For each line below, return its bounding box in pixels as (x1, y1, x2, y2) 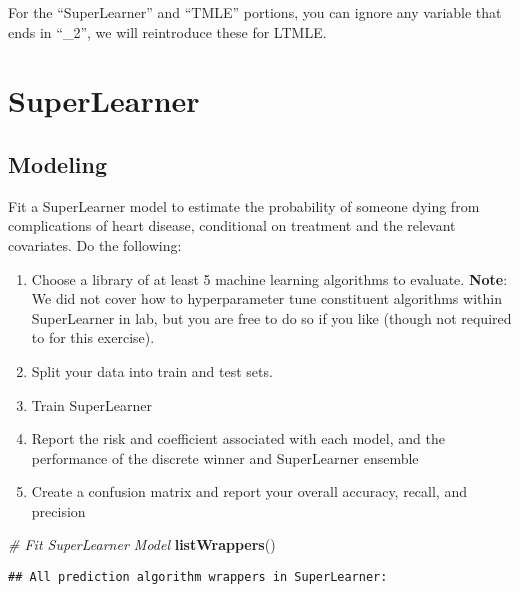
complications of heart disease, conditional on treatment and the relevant (8, 215, 456, 236)
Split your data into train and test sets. (31, 360, 273, 381)
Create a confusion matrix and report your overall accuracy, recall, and (31, 481, 467, 502)
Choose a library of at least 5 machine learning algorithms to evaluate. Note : (31, 268, 508, 289)
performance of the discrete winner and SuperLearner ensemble (31, 447, 419, 468)
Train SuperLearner (31, 394, 152, 415)
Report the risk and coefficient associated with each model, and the (31, 428, 445, 449)
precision (31, 500, 86, 521)
